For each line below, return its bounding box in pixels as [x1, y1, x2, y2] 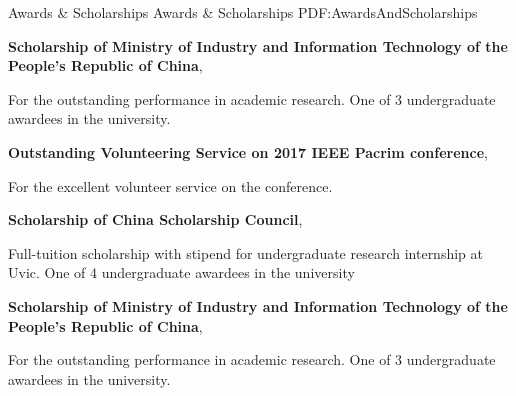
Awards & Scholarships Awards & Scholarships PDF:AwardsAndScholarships [8, 2, 478, 22]
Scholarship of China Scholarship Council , [8, 209, 303, 230]
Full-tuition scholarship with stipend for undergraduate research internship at [8, 242, 483, 263]
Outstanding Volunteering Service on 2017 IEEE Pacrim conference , [8, 141, 488, 162]
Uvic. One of [8, 262, 86, 283]
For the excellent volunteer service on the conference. [8, 175, 333, 196]
